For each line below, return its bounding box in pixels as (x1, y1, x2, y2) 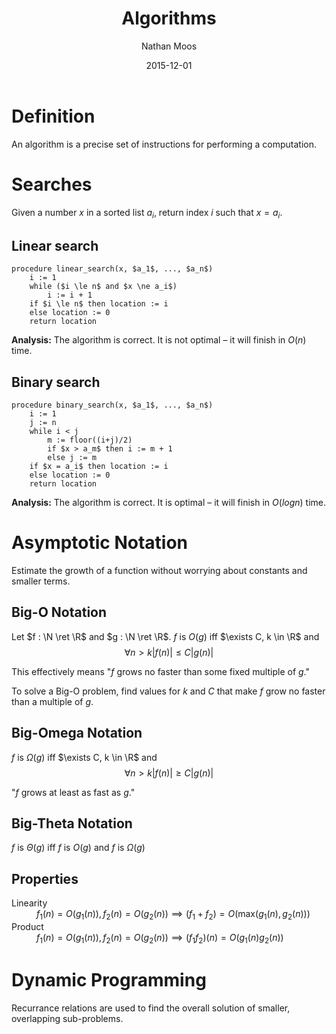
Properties (11, 870, 79, 887)
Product (11, 921, 44, 933)
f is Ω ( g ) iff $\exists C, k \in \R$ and (11, 751, 158, 763)
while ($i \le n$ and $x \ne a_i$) (29, 282, 178, 292)
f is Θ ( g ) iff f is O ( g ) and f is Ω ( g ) (11, 842, 146, 854)
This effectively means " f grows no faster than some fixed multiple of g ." (11, 665, 310, 677)
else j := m (47, 453, 98, 463)
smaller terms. (11, 575, 71, 587)
